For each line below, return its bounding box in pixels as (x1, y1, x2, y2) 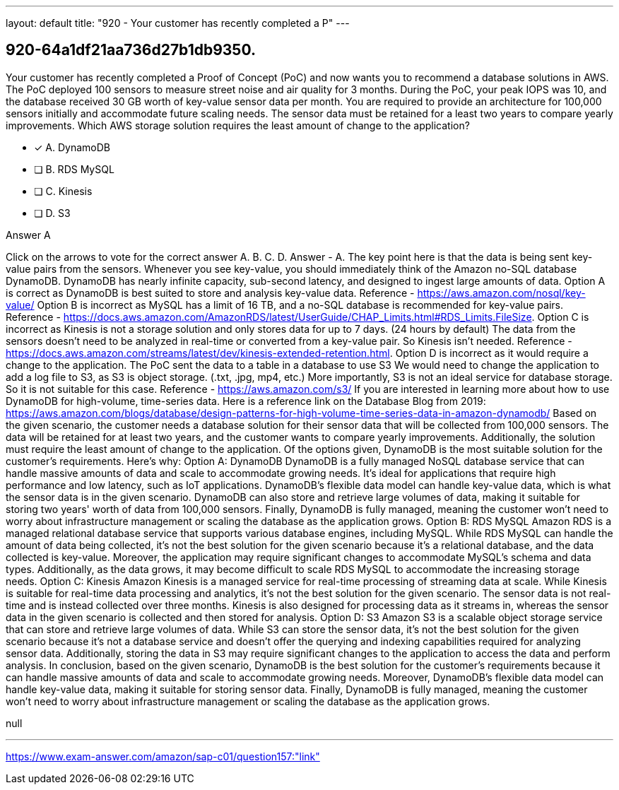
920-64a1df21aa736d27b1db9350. (6, 41, 256, 59)
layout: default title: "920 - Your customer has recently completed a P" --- (6, 17, 350, 29)
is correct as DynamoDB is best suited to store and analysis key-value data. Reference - (6, 286, 415, 299)
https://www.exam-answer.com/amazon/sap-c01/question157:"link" (6, 750, 320, 762)
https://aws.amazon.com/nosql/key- (417, 286, 586, 299)
